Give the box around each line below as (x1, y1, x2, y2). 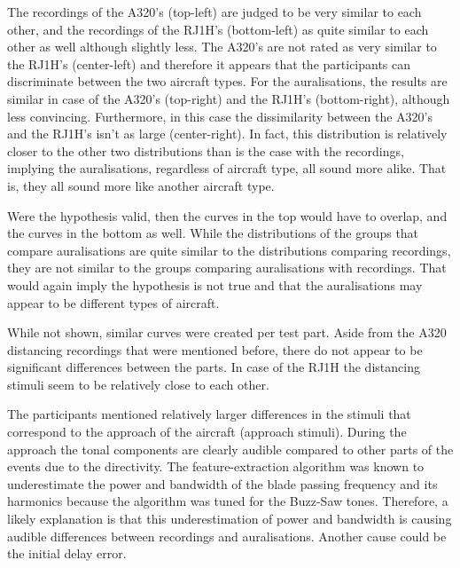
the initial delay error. (7, 544, 127, 563)
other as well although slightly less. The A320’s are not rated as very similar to (7, 37, 437, 56)
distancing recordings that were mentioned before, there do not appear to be (7, 340, 423, 359)
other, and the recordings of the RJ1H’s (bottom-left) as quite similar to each (7, 20, 429, 38)
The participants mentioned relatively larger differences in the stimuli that (7, 405, 411, 423)
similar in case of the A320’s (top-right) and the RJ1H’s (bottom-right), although (7, 89, 450, 107)
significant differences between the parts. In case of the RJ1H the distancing (7, 358, 420, 376)
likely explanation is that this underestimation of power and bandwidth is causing (7, 509, 452, 528)
